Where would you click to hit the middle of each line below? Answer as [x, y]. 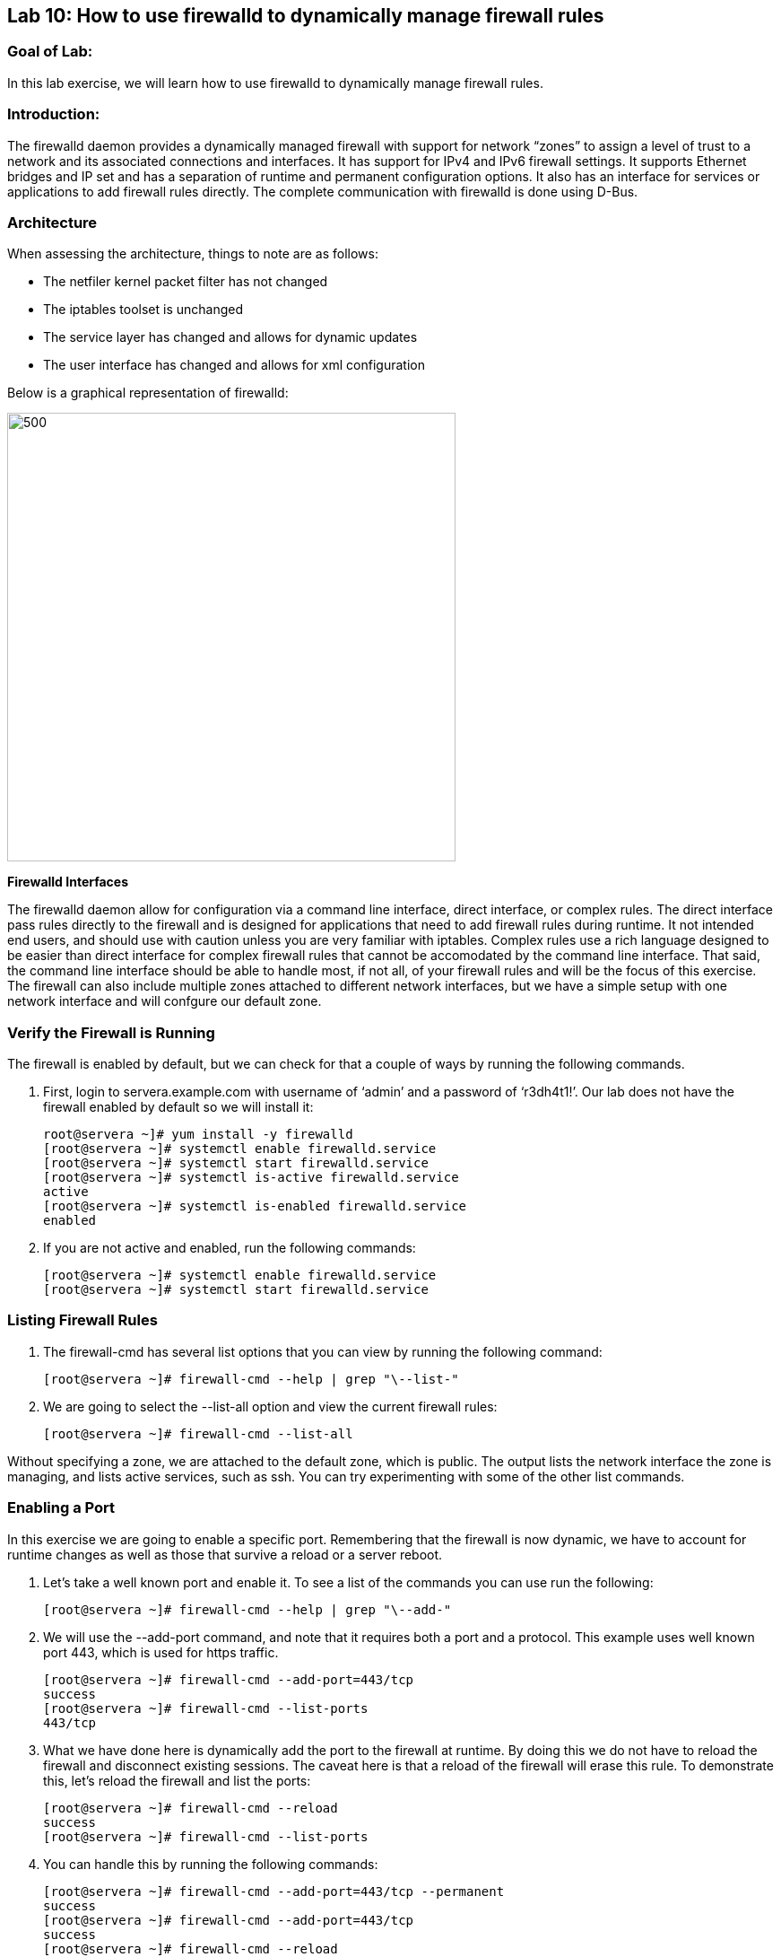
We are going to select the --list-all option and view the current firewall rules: [270, 1406]
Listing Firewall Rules [82, 1320]
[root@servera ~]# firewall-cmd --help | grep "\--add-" [247, 1609]
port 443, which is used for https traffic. [161, 1652]
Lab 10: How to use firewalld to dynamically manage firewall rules [306, 16]
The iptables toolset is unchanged [143, 310]
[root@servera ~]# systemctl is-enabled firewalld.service [255, 1206]
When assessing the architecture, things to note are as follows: [193, 254]
